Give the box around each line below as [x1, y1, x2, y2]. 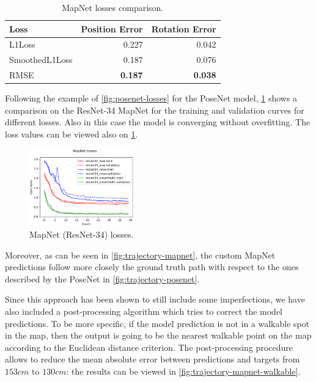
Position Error [81, 22, 143, 35]
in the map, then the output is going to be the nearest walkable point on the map [5, 329, 312, 342]
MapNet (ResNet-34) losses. [29, 228, 134, 241]
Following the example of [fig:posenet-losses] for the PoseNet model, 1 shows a [5, 92, 298, 105]
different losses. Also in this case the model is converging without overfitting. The [5, 116, 310, 128]
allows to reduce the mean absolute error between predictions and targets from [5, 353, 300, 365]
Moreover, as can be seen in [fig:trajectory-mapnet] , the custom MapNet [5, 248, 276, 261]
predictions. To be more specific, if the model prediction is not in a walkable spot [5, 317, 310, 329]
